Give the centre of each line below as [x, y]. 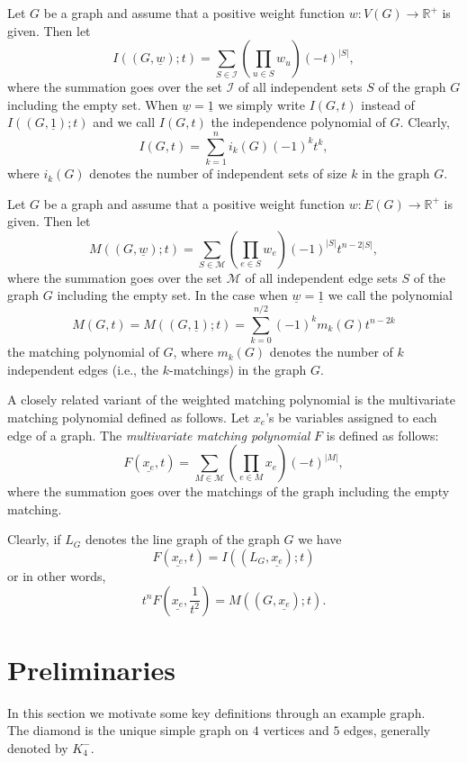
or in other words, [57, 575]
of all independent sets [301, 87]
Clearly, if [34, 539]
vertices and [296, 730]
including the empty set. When [93, 104]
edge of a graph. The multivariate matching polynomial [159, 435]
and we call [124, 122]
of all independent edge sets [321, 277]
